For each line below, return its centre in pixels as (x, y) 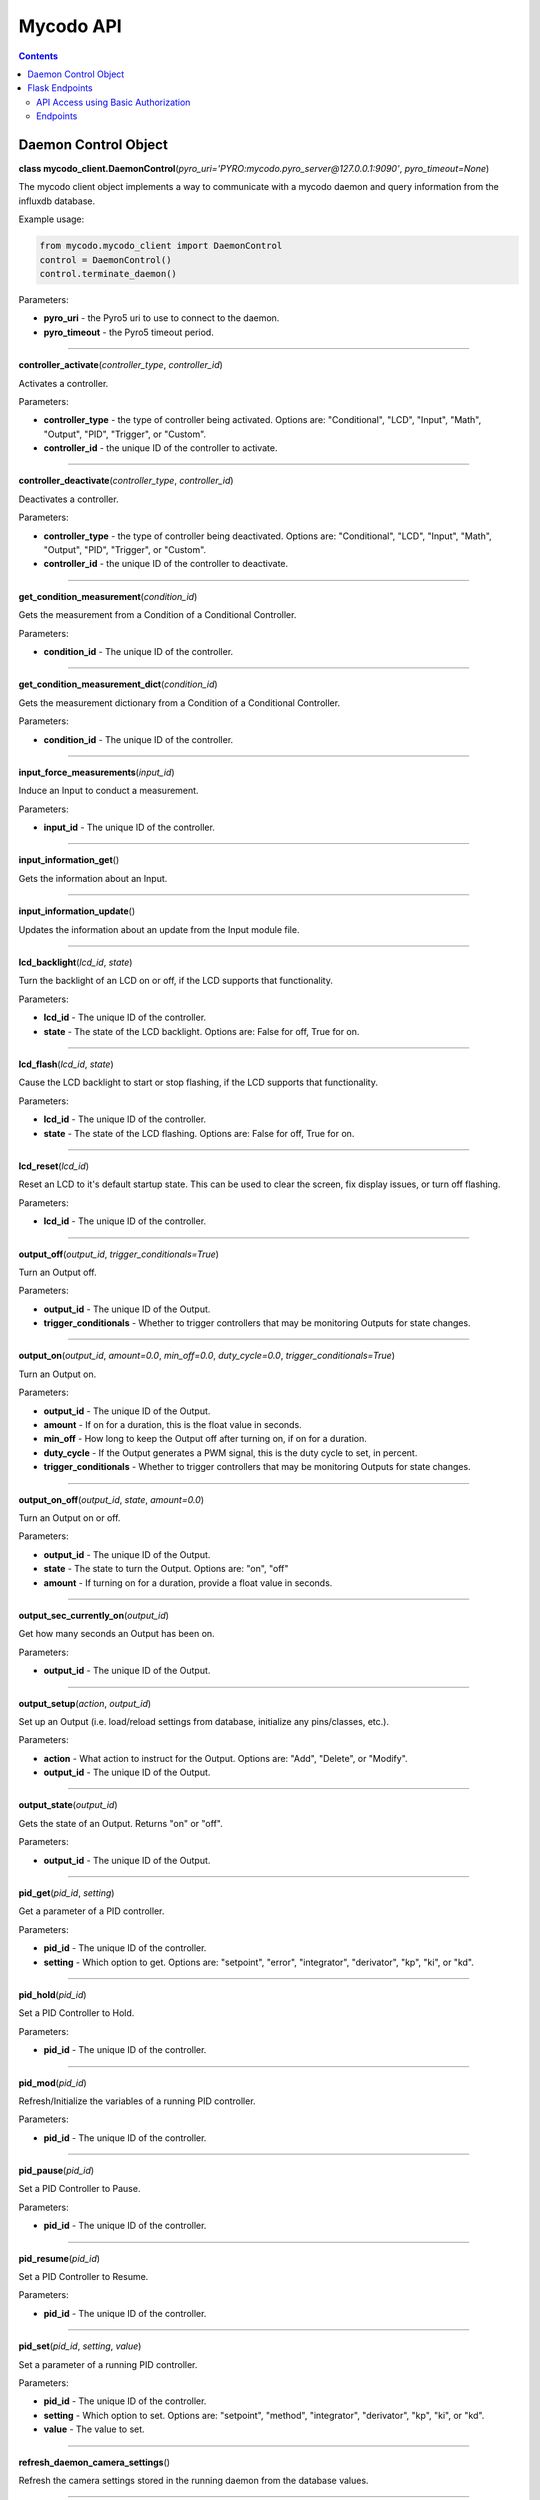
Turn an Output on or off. (69, 1517)
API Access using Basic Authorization (113, 102)
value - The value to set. (94, 2429)
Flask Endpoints (60, 88)
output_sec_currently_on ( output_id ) (94, 1615)
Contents (38, 56)
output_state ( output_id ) (68, 1805)
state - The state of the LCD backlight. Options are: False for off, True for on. (201, 1031)
